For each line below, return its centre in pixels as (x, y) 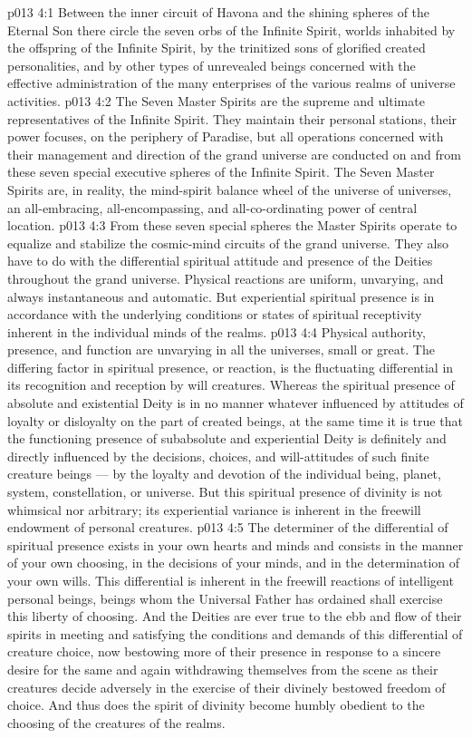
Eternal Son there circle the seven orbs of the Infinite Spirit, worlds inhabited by (231, 29)
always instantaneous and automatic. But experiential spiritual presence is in (221, 296)
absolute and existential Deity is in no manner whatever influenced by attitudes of (236, 403)
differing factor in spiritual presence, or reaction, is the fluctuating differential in (231, 367)
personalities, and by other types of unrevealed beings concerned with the (212, 65)
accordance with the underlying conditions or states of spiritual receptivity (215, 314)
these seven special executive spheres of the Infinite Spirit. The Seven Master (221, 172)
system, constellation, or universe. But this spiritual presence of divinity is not (225, 492)
